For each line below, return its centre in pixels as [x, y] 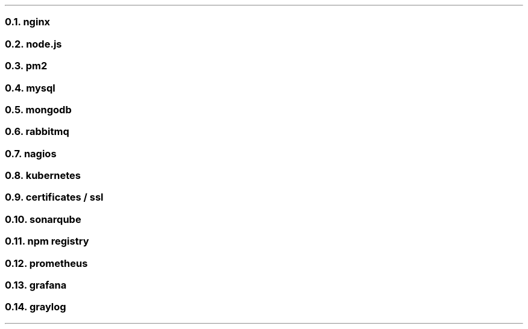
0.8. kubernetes [43, 175]
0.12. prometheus [46, 263]
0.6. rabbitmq [37, 132]
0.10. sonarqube [43, 219]
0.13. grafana [36, 285]
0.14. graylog [36, 307]
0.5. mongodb [38, 109]
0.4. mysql [30, 88]
